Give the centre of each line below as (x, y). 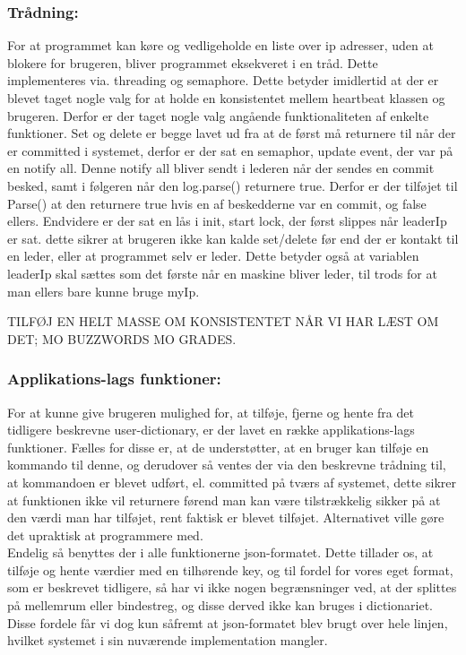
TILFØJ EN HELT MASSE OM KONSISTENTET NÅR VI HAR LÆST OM (223, 321)
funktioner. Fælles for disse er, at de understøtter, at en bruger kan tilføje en (218, 447)
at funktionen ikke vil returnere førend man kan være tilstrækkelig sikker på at (224, 500)
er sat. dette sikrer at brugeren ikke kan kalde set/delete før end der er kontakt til (233, 238)
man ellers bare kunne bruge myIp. (104, 291)
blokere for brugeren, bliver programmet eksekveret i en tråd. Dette (193, 62)
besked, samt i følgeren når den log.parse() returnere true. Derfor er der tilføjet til (233, 185)
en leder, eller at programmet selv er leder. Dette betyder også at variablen (213, 256)
